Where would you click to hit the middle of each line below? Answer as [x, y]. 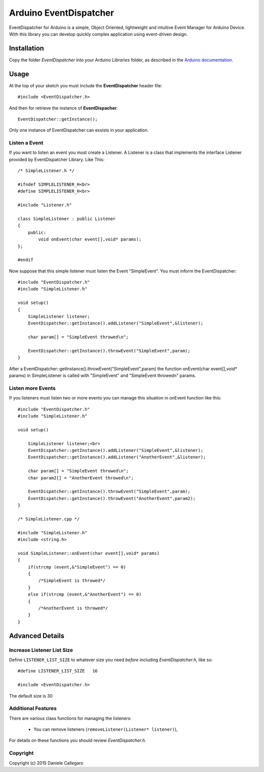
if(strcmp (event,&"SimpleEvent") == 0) [77, 567]
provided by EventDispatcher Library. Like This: [57, 159]
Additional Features [33, 708]
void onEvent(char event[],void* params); [90, 239]
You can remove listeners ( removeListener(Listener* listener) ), [106, 729]
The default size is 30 [31, 696]
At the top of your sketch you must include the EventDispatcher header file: [86, 85]
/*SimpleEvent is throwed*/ [72, 581]
